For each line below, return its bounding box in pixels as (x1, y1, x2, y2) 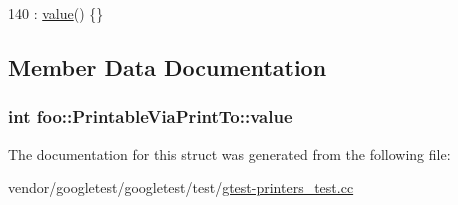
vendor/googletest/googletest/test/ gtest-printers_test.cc (8, 177, 354, 198)
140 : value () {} (8, 3, 104, 23)
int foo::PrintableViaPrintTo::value (8, 104, 293, 129)
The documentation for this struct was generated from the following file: (8, 143, 451, 164)
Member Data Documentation (8, 51, 327, 82)
